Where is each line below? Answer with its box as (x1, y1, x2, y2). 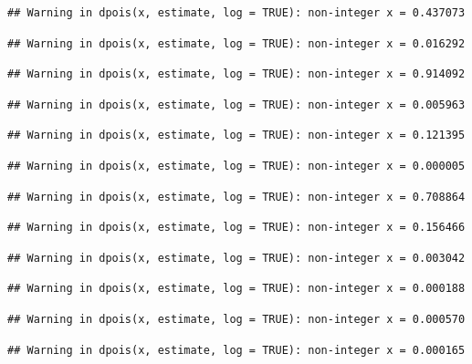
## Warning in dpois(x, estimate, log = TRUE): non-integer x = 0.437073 (7, 6, 466, 19)
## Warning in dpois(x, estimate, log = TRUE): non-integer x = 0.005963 (7, 98, 466, 111)
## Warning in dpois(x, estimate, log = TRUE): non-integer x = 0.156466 (7, 221, 466, 234)
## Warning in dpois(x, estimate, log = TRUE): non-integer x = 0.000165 (7, 343, 466, 357)
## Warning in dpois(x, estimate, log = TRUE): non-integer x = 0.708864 (7, 190, 466, 203)
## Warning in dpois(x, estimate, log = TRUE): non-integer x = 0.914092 (7, 68, 466, 81)
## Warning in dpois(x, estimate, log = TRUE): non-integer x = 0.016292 (7, 36, 466, 50)
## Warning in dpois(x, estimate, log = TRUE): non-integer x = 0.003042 (7, 251, 466, 265)
